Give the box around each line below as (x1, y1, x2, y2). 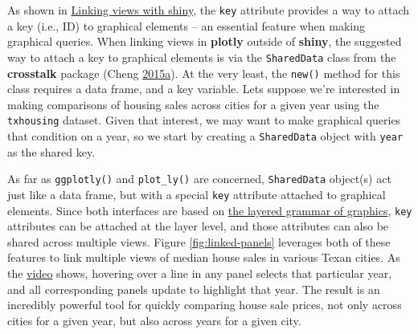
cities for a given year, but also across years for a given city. (7, 312, 301, 328)
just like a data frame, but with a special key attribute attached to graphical (7, 185, 386, 202)
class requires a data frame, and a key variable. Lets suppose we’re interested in (7, 80, 400, 97)
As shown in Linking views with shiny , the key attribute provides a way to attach (7, 2, 410, 18)
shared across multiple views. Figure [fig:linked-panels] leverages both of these (7, 233, 391, 250)
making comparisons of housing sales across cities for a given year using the (7, 96, 379, 112)
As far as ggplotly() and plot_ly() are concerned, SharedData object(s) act (7, 170, 391, 187)
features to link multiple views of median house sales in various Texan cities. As (7, 249, 400, 266)
